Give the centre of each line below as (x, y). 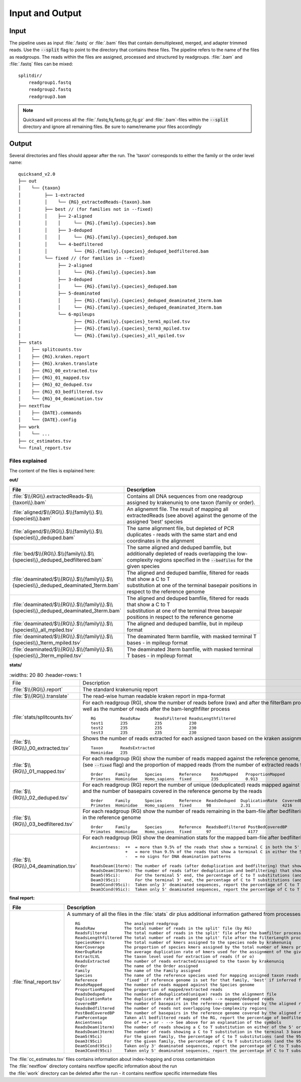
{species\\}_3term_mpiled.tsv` (47, 655)
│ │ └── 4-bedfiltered (60, 244)
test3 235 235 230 (143, 732)
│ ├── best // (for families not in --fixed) (86, 209)
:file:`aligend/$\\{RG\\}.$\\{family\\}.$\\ (57, 531)
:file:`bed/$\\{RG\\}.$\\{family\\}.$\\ (53, 554)
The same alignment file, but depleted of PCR (180, 528)
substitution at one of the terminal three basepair (185, 611)
